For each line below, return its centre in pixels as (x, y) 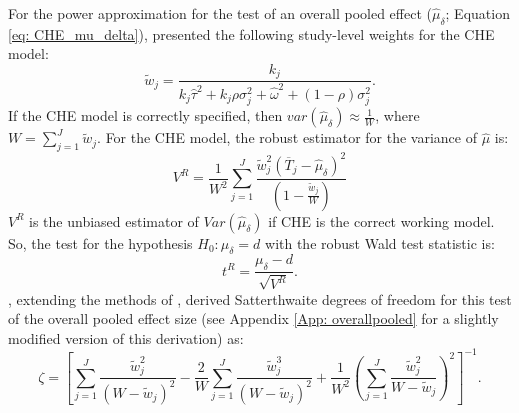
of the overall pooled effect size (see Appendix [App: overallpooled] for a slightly (253, 318)
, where (397, 115)
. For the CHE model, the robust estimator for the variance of (287, 137)
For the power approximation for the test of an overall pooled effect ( (220, 13)
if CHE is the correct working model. (381, 220)
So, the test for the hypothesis (100, 242)
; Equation (477, 13)
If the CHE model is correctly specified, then (145, 115)
